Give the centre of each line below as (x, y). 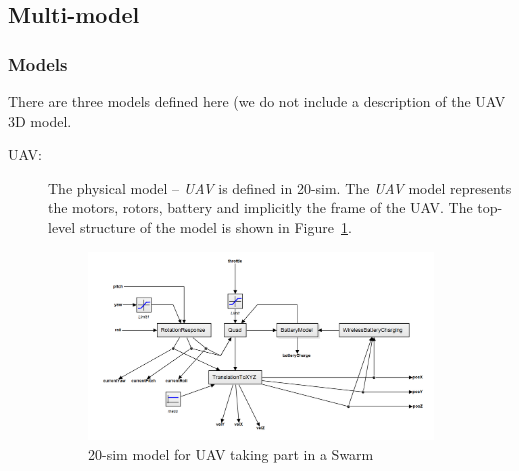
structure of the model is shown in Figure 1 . (215, 226)
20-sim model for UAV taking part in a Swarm (231, 453)
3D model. (40, 120)
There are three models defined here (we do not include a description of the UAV (257, 101)
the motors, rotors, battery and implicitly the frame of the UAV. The (260, 207)
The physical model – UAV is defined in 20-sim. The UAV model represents (280, 187)
